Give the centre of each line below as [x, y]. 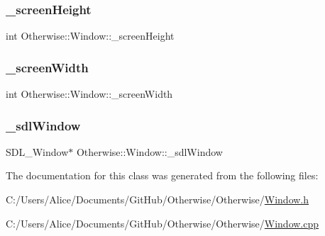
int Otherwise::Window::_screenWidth [89, 94]
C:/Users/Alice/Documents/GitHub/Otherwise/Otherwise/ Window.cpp [162, 223]
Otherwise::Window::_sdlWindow [149, 151]
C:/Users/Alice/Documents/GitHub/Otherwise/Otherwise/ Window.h [158, 200]
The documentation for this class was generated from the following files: [162, 175]
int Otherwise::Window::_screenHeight [90, 36]
